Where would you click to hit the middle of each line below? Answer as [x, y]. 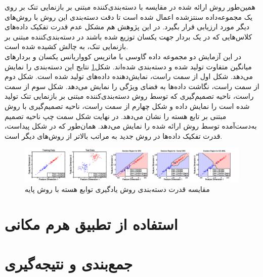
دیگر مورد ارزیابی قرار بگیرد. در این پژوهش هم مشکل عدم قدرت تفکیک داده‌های [127, 27]
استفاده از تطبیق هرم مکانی [91, 224]
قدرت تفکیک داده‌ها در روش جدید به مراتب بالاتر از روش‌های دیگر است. [114, 135]
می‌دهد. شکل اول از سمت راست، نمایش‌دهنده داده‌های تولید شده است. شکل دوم [129, 76]
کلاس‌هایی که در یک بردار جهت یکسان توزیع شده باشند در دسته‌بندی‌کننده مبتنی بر [128, 36]
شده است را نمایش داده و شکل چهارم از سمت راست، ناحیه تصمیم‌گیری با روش [127, 106]
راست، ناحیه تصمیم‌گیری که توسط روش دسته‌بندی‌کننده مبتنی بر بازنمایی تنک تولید [129, 96]
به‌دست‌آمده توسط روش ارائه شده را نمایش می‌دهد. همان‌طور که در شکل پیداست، [131, 126]
